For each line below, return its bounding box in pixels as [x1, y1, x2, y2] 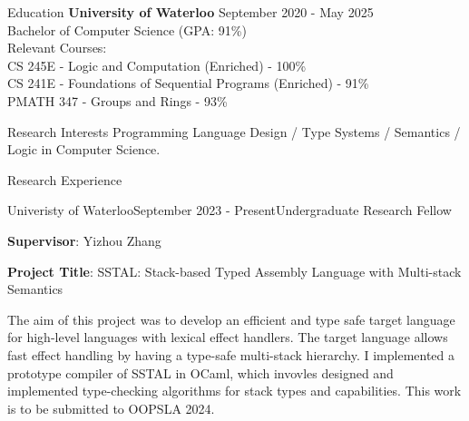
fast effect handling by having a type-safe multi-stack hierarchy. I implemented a [7, 345, 455, 364]
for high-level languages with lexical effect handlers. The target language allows [7, 328, 448, 347]
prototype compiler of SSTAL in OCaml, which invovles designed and [7, 363, 394, 382]
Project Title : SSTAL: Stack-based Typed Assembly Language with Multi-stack [7, 261, 462, 280]
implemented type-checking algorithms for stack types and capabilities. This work [7, 381, 462, 400]
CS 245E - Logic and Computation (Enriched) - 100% [7, 55, 307, 74]
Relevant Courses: [7, 38, 107, 57]
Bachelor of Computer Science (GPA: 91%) [7, 20, 247, 39]
